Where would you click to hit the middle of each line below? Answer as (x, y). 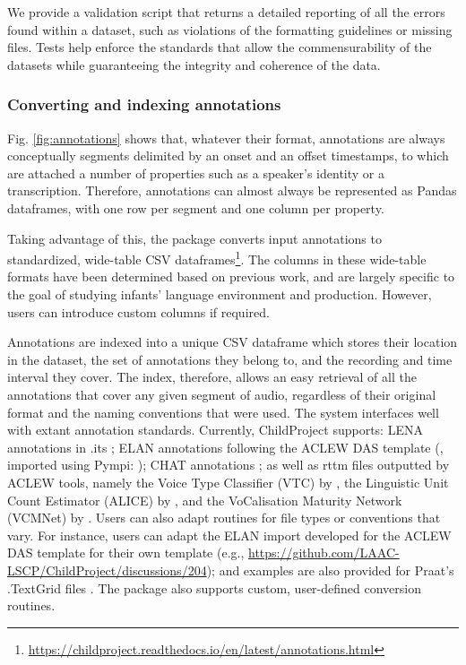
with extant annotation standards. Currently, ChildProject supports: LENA (215, 430)
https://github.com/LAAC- (324, 553)
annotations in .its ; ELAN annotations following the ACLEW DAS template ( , (225, 447)
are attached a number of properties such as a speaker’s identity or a (196, 173)
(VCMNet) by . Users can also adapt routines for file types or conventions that (224, 518)
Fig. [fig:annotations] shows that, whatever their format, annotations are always (226, 138)
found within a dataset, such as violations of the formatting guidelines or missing (230, 29)
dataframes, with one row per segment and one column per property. (196, 207)
